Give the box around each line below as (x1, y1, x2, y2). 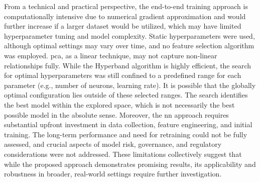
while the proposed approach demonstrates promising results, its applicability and (4, 158, 256, 169)
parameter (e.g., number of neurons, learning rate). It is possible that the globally (4, 79, 256, 90)
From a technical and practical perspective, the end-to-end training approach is (4, 1, 248, 11)
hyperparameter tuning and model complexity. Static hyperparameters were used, (4, 30, 255, 41)
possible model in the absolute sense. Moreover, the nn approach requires (4, 109, 229, 120)
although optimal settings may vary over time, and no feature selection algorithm (4, 40, 254, 51)
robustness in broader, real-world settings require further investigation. (4, 168, 222, 179)
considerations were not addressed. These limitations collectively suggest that (4, 148, 242, 159)
